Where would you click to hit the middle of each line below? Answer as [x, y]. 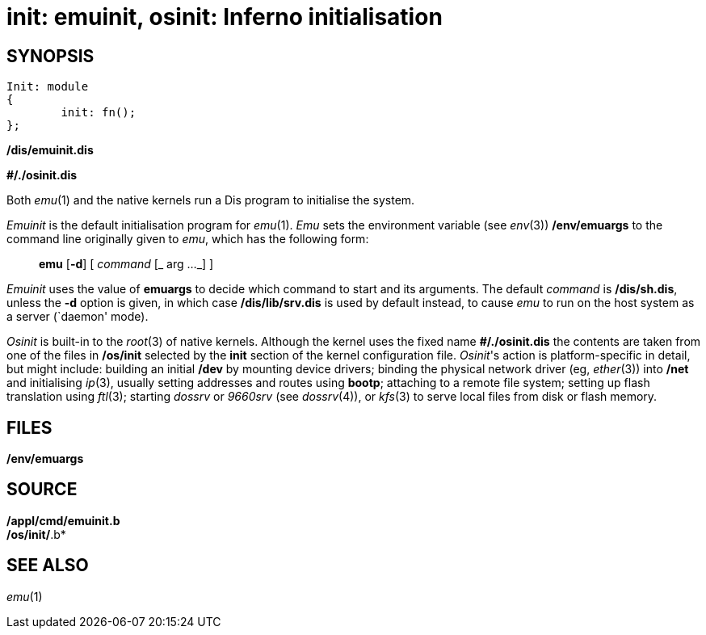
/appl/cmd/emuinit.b [63, 520]
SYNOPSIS [50, 56]
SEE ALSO [48, 566]
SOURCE [42, 490]
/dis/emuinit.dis [50, 150]
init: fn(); [99, 113]
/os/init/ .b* [36, 534]
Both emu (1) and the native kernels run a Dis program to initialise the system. [211, 200]
